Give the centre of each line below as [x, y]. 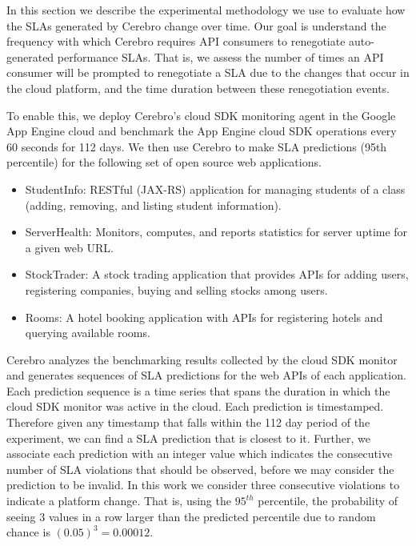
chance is [28, 532]
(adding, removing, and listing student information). [153, 205]
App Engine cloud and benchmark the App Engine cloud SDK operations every [202, 131]
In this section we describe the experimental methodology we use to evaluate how [206, 10]
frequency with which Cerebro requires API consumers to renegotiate [176, 41]
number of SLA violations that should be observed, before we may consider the [200, 469]
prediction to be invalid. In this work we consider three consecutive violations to [203, 485]
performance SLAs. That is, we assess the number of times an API [220, 56]
